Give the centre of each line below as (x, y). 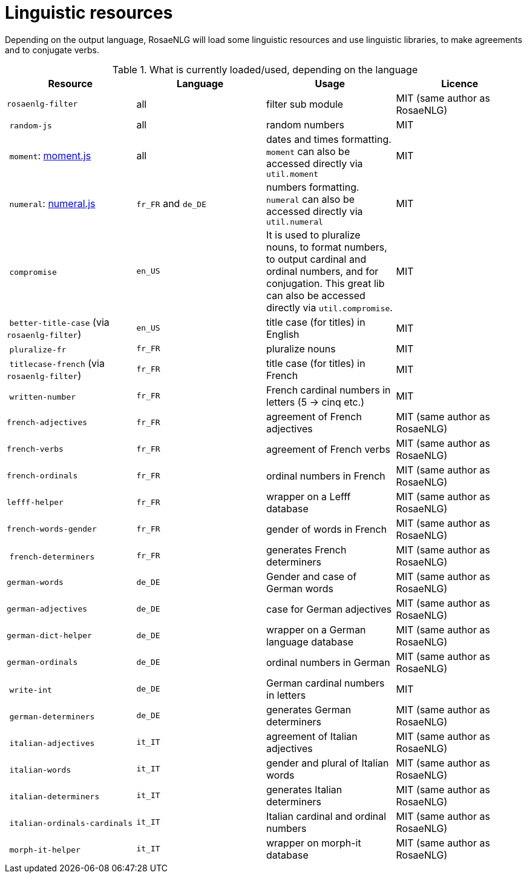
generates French (306, 550)
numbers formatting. (313, 187)
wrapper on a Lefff (309, 496)
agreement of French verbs (328, 449)
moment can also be (308, 151)
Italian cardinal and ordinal (326, 816)
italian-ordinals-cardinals (71, 823)
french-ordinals (42, 476)
